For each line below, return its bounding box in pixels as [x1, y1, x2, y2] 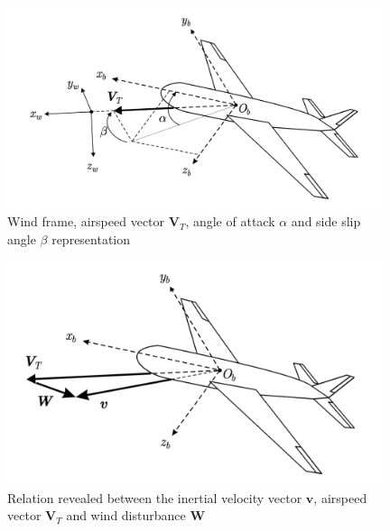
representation [51, 229, 131, 248]
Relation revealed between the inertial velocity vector [7, 488, 302, 507]
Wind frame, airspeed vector [7, 212, 165, 231]
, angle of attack [185, 212, 275, 231]
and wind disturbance [66, 506, 186, 525]
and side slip [291, 212, 361, 231]
